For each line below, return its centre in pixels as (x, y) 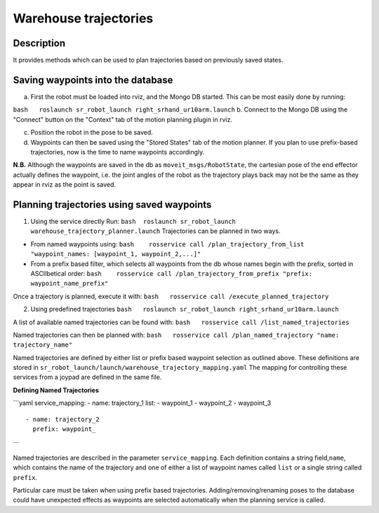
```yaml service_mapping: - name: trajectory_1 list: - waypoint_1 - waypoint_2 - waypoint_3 (142, 403)
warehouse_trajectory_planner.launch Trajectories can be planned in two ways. (155, 231)
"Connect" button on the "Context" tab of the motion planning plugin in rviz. (123, 119)
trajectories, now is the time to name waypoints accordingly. (118, 152)
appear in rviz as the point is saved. (64, 185)
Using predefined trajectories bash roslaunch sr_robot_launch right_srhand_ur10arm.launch (185, 309)
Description (39, 43)
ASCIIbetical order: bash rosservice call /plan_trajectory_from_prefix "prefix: (171, 273)
